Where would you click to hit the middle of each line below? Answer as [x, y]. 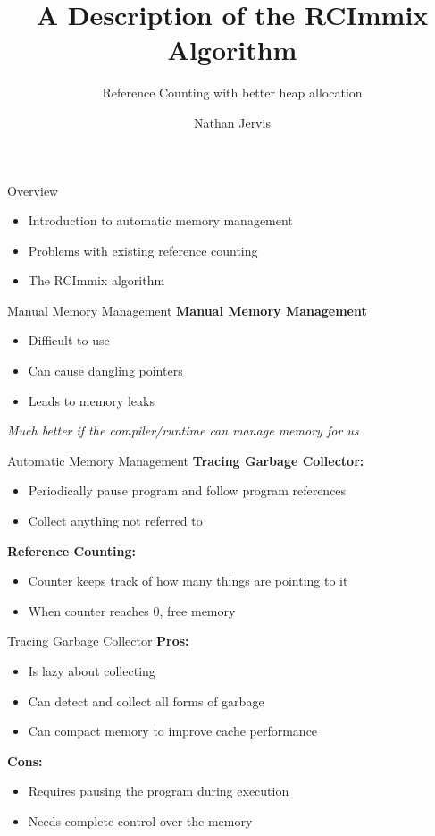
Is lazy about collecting [92, 671]
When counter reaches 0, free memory [132, 610]
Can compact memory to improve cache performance [173, 731]
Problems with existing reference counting [143, 250]
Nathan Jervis [232, 122]
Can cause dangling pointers [105, 371]
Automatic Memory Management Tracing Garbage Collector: [186, 460]
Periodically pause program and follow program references [187, 490]
